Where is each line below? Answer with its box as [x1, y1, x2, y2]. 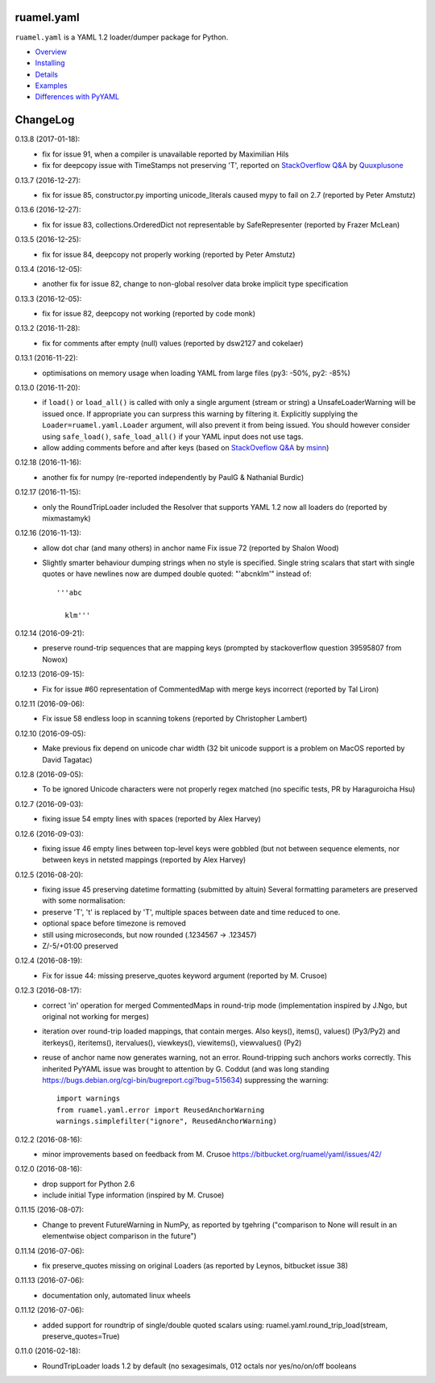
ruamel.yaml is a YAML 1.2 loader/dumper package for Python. [14, 32, 229, 42]
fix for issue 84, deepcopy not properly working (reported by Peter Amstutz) [42, 249, 296, 259]
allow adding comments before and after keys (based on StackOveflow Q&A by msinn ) [42, 442, 329, 452]
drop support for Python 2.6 [42, 1179, 135, 1189]
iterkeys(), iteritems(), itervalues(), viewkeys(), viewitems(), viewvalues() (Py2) [42, 1038, 302, 1047]
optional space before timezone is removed [42, 918, 187, 928]
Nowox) [42, 654, 68, 664]
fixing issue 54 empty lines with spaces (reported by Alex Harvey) [42, 814, 262, 824]
